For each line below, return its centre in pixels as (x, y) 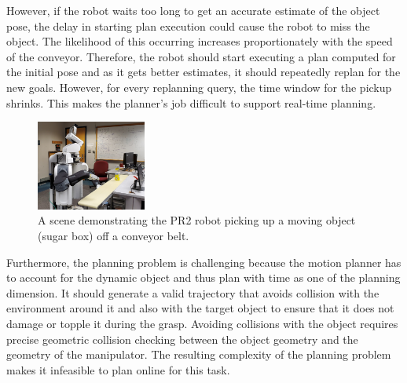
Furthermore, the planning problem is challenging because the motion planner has (204, 262)
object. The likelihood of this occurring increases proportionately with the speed (200, 41)
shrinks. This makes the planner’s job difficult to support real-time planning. (191, 102)
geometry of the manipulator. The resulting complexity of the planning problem (199, 354)
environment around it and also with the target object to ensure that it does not (200, 308)
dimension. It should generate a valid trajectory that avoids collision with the (193, 292)
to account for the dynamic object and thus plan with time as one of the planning (203, 277)
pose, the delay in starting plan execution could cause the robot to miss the (188, 26)
